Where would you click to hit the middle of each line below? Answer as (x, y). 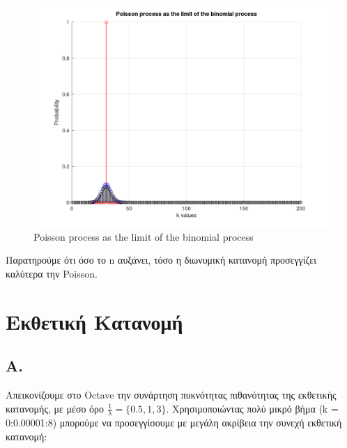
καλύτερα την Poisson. (52, 273)
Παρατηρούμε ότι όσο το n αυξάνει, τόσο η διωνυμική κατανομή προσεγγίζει (161, 260)
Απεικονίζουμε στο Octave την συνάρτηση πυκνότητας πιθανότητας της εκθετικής (171, 394)
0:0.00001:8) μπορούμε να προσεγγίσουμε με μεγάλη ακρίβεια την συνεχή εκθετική (174, 423)
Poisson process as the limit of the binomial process (144, 236)
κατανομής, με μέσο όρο (55, 408)
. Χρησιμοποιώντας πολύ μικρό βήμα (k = (252, 408)
